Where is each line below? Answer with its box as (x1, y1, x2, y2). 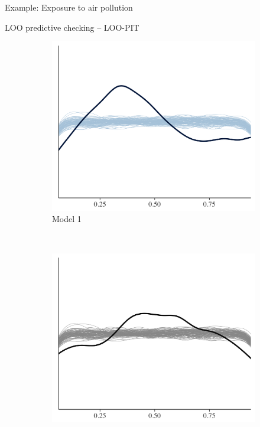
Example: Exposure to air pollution (5, 1, 133, 13)
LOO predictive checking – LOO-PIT (5, 21, 139, 33)
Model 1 (52, 213, 82, 225)
